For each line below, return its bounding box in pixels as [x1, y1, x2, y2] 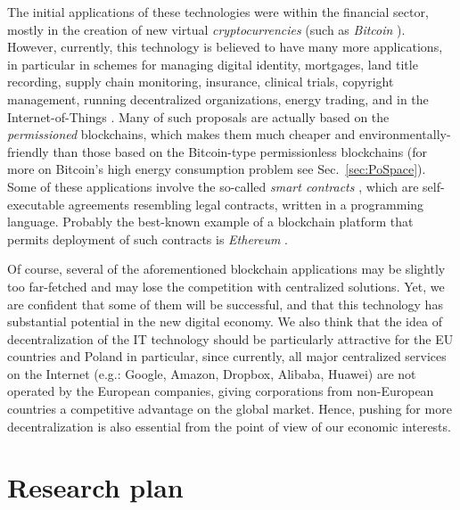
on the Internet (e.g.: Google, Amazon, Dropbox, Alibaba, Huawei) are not [7, 364, 416, 382]
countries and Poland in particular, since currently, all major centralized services [7, 347, 447, 366]
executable [7, 194, 65, 213]
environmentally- [358, 125, 451, 144]
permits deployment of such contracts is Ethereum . [7, 229, 289, 248]
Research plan [7, 469, 184, 506]
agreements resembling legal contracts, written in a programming [68, 194, 424, 213]
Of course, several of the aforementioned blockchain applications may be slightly [7, 259, 446, 278]
